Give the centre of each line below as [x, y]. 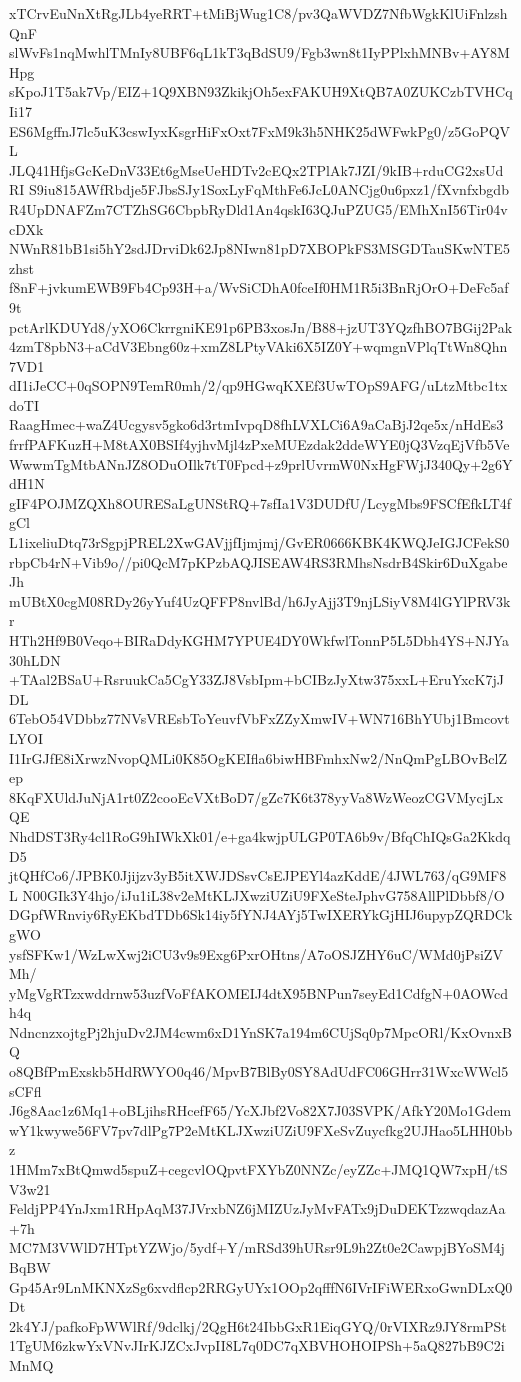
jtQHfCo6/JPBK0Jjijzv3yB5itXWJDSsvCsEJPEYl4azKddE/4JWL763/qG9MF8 [258, 875]
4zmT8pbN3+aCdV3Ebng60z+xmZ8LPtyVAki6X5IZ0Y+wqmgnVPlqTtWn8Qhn [258, 346]
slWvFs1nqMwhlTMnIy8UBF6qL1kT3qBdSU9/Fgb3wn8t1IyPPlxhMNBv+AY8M [259, 52]
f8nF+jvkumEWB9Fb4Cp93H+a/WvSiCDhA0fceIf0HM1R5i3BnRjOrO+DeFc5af [259, 287]
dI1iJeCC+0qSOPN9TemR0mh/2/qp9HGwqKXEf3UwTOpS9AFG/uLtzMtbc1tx [258, 385]
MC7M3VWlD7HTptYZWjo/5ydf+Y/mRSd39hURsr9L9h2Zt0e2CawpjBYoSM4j [257, 1247]
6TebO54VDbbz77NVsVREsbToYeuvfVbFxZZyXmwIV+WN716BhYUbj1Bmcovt [259, 718]
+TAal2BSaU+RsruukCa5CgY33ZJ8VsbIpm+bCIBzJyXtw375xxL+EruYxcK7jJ [256, 679]
